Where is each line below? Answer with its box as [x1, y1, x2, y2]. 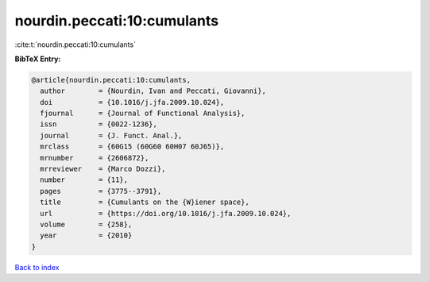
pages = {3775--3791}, [40, 187, 162, 195]
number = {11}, [40, 176, 129, 184]
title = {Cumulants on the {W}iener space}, [40, 198, 249, 207]
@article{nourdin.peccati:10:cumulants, [31, 75, 191, 84]
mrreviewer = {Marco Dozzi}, [40, 164, 166, 174]
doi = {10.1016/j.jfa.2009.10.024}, [40, 98, 225, 106]
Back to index [14, 262, 60, 272]
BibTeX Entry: [14, 54, 61, 64]
